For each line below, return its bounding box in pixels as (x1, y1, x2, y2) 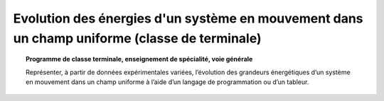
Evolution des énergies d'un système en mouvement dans (13, 11, 363, 26)
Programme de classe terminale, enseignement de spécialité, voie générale (26, 55, 253, 64)
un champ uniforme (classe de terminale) (13, 30, 262, 46)
